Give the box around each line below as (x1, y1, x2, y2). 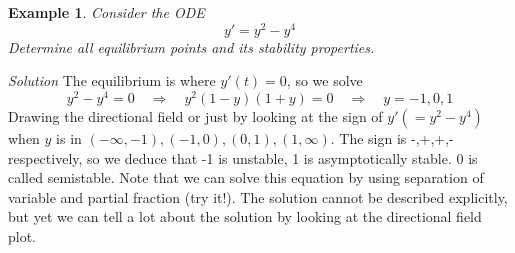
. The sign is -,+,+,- (330, 127, 454, 148)
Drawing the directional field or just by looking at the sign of (8, 105, 383, 126)
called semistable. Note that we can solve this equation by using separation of (8, 167, 484, 188)
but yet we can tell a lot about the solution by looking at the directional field (8, 206, 482, 227)
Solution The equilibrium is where (8, 70, 216, 91)
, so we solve (286, 70, 363, 91)
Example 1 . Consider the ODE (8, 2, 205, 22)
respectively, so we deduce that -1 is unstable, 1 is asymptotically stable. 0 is (8, 147, 478, 168)
